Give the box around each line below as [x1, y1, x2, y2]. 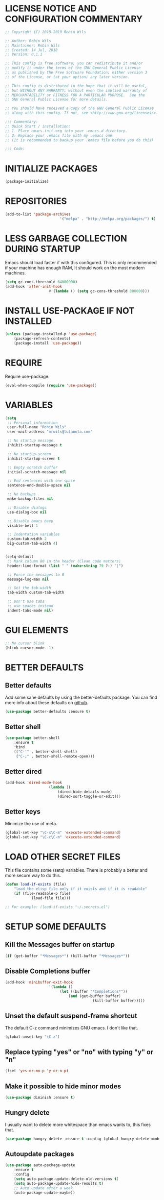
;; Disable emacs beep [7, 518, 54, 523]
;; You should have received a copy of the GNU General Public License [5, 106, 154, 111]
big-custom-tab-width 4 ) [7, 541, 58, 546]
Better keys [5, 808, 41, 816]
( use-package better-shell [5, 735, 60, 740]
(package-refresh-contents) [14, 336, 71, 341]
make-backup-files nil [7, 496, 54, 501]
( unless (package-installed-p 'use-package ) [5, 332, 97, 337]
